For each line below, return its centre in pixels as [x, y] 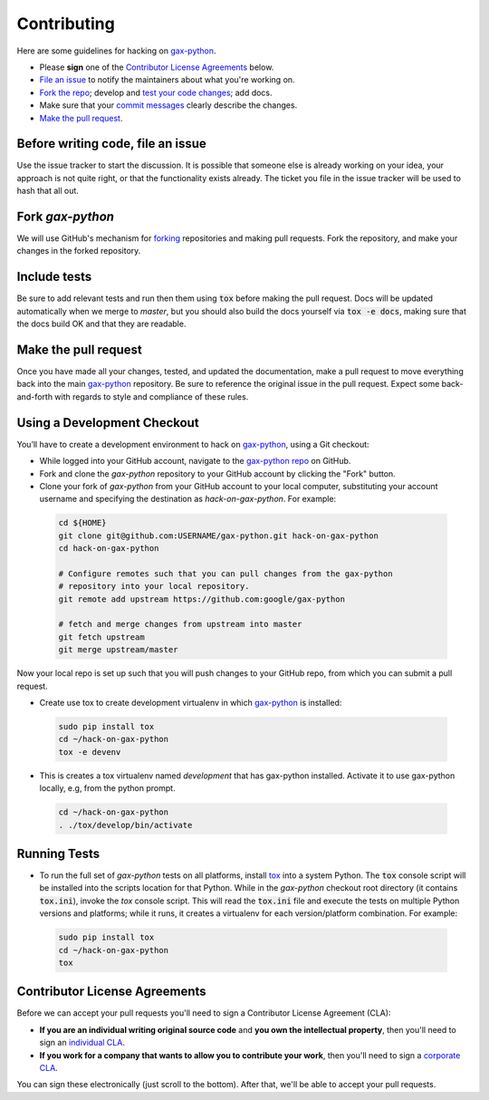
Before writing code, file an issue [112, 144]
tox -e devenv [90, 752]
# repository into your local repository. [154, 586]
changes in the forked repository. [79, 251]
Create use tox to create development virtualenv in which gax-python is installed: [191, 702]
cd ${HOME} [82, 523]
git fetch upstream [101, 637]
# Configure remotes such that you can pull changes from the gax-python [225, 574]
